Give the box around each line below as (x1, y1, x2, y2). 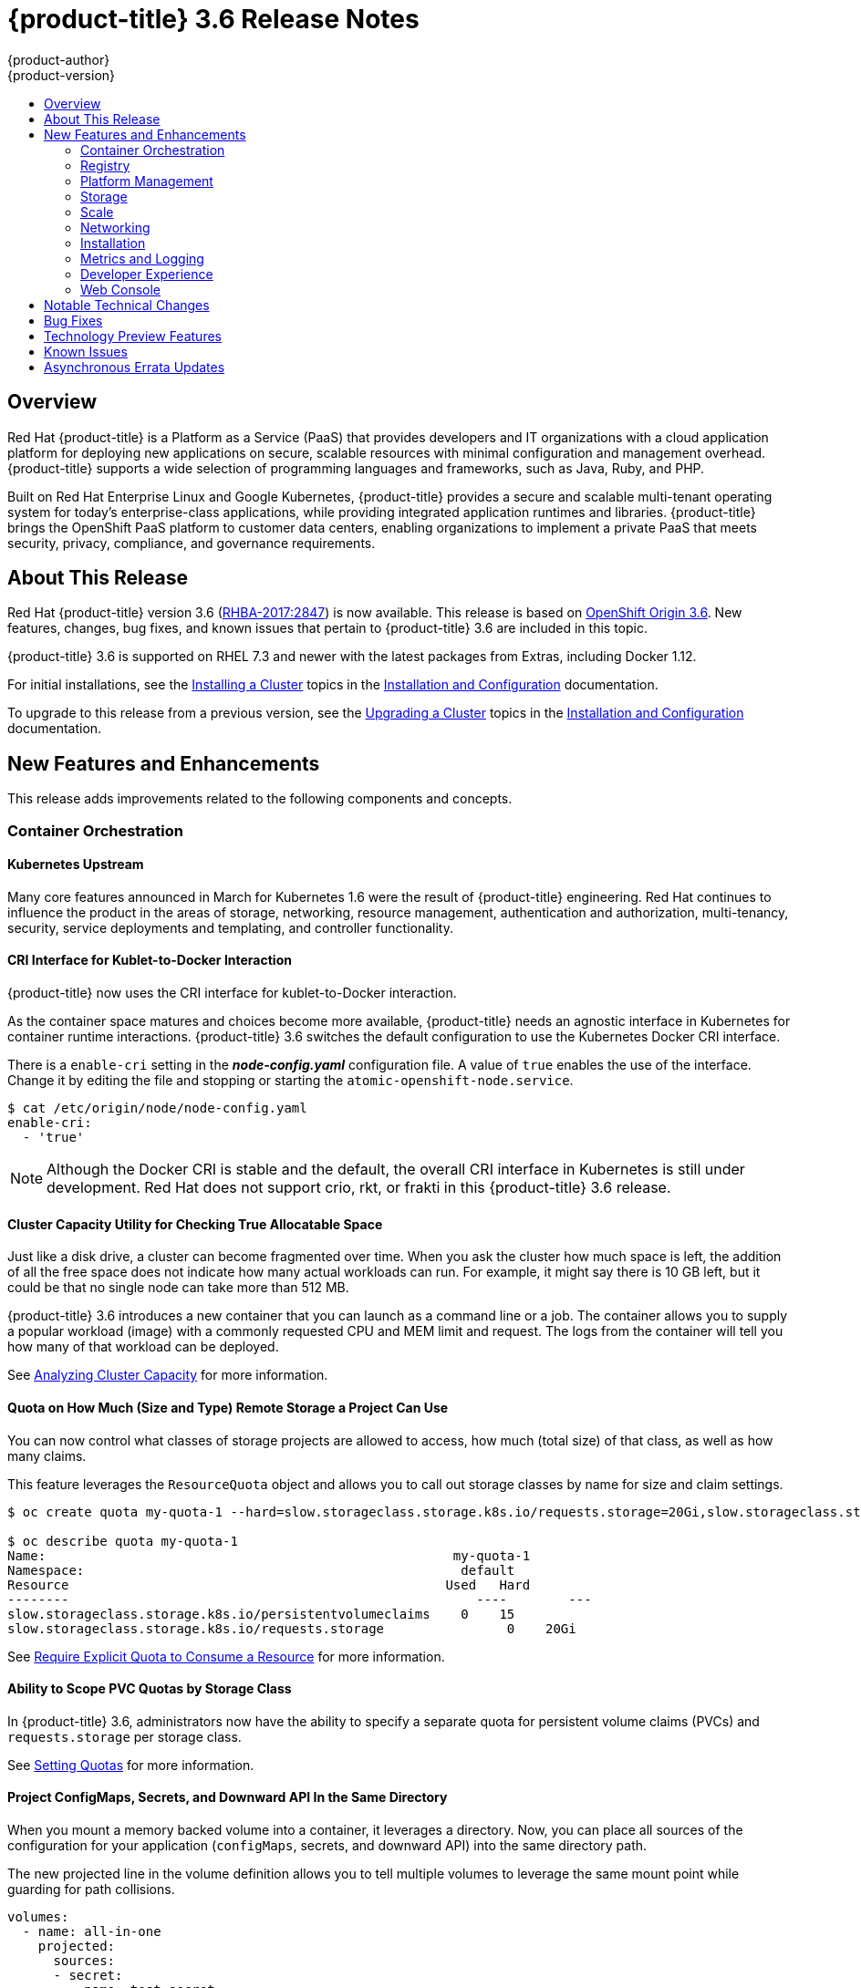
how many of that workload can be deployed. (7, 1339, 279, 1355)
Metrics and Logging (80, 250, 204, 266)
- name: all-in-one (22, 1923, 161, 1939)
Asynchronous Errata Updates (44, 358, 225, 375)
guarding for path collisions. (7, 1880, 175, 1897)
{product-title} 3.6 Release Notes (7, 4, 420, 35)
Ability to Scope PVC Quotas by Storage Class (7, 1681, 292, 1697)
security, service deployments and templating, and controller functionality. (7, 919, 454, 936)
